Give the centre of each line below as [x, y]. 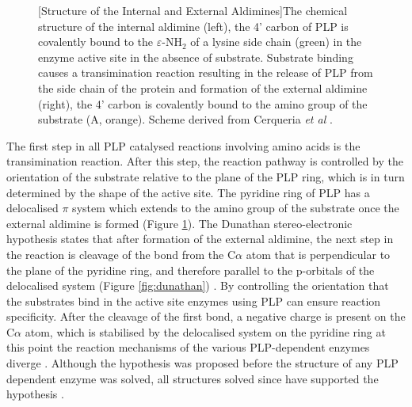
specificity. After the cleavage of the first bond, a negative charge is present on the [206, 316]
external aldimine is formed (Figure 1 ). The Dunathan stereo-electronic [179, 223]
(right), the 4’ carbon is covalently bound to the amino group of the [203, 103]
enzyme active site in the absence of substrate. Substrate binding [196, 57]
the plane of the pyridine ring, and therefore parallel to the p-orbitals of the [191, 270]
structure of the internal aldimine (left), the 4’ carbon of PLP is [193, 26]
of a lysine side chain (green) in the [276, 42]
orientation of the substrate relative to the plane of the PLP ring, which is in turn [206, 176]
